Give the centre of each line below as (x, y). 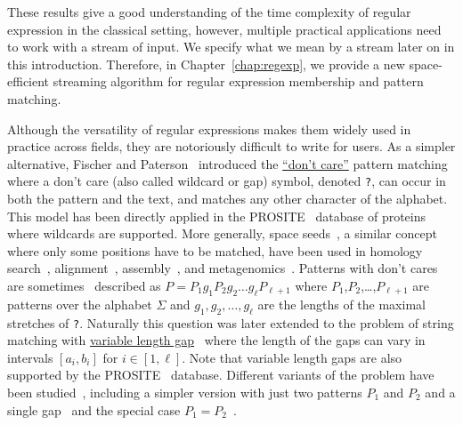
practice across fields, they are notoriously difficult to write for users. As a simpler (231, 146)
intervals (30, 357)
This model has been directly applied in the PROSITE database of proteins (217, 216)
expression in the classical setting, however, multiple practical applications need (224, 29)
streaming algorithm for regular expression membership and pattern (238, 81)
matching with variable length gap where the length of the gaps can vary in (216, 340)
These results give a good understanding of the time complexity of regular (209, 12)
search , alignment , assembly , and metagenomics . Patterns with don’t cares (223, 268)
